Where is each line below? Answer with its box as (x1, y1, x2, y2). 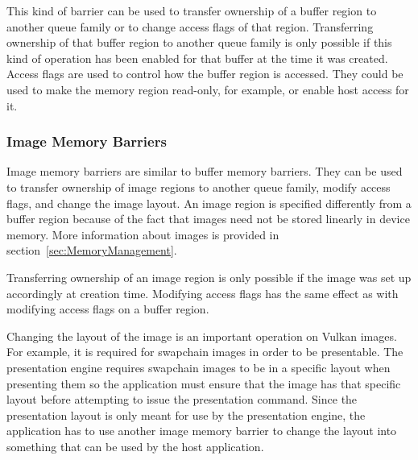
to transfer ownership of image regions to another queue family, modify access (6, 178, 391, 195)
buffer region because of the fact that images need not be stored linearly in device (6, 210, 410, 227)
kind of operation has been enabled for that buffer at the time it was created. (6, 49, 388, 66)
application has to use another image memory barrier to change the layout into (6, 422, 397, 439)
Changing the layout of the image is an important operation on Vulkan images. (6, 327, 397, 344)
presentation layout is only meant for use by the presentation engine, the (6, 406, 366, 423)
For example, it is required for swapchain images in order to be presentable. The (6, 343, 404, 360)
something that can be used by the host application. (6, 437, 264, 454)
